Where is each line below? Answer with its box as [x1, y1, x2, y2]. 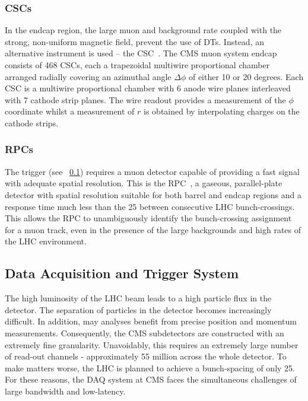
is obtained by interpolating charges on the [144, 105, 300, 117]
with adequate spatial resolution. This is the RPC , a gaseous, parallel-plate [5, 177, 282, 189]
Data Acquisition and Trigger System [5, 264, 239, 282]
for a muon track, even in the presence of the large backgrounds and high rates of [5, 223, 301, 235]
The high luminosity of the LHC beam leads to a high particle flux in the [5, 292, 272, 304]
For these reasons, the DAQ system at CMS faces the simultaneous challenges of [5, 373, 297, 386]
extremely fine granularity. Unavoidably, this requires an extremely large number [5, 338, 299, 351]
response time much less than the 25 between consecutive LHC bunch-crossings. [5, 200, 295, 212]
